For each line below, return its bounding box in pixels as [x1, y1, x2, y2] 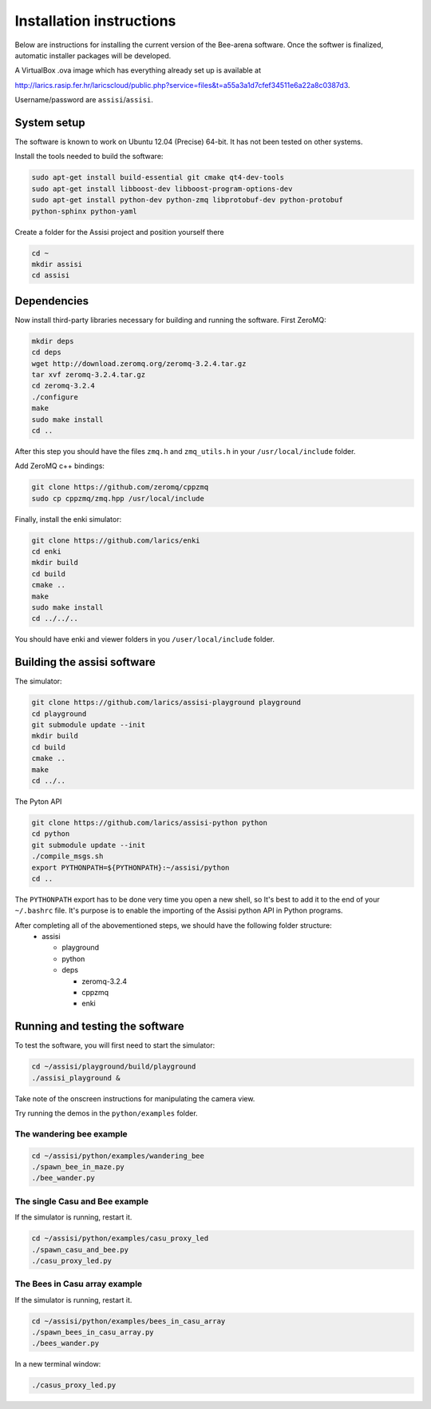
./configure [31, 392, 79, 401]
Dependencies [14, 294, 89, 308]
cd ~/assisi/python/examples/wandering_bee [31, 1151, 205, 1160]
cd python [31, 830, 70, 838]
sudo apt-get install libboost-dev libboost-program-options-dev [31, 184, 293, 193]
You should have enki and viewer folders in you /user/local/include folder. [14, 635, 275, 644]
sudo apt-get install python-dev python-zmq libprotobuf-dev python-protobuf [31, 196, 343, 205]
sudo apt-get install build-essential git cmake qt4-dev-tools [31, 173, 285, 182]
